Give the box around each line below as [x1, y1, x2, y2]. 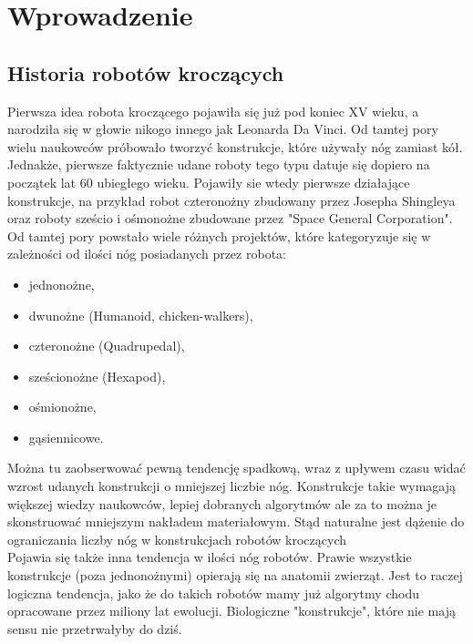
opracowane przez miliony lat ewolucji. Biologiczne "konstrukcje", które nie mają [7, 601, 456, 620]
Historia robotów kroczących [7, 58, 284, 87]
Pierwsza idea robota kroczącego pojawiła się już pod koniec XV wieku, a [7, 101, 419, 120]
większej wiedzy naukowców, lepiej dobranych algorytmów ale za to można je [7, 494, 437, 513]
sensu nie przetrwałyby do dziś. [7, 618, 182, 638]
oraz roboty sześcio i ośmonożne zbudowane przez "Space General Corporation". [7, 209, 453, 228]
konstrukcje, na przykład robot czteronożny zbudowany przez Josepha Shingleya [7, 190, 456, 210]
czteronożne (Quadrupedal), [28, 336, 185, 355]
